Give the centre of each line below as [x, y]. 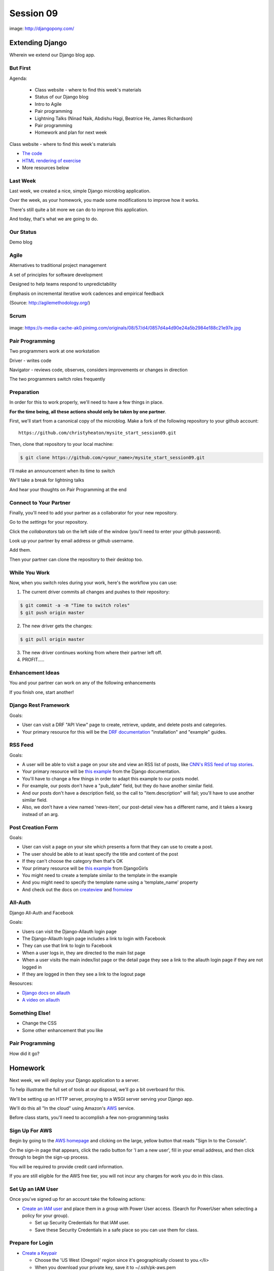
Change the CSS [39, 1023]
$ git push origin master [52, 612]
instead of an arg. [41, 814]
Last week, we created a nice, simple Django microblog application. [80, 191]
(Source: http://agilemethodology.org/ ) [50, 303]
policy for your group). [45, 1216]
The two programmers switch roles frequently [57, 379]
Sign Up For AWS [31, 1131]
